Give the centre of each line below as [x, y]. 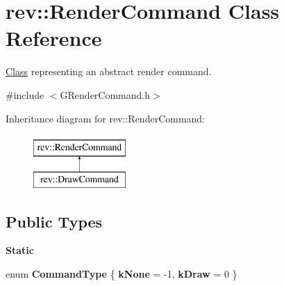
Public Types [54, 221]
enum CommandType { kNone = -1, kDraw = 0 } [122, 274]
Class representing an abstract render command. [109, 71]
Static [20, 250]
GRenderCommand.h [105, 94]
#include [25, 94]
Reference [54, 38]
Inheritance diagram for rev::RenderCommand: [106, 118]
